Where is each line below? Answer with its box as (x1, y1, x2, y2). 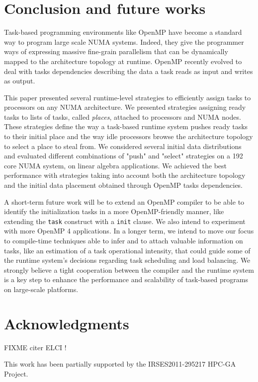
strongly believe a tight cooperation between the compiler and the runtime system (4, 264, 254, 275)
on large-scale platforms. (4, 284, 79, 295)
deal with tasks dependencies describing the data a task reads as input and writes (4, 66, 253, 76)
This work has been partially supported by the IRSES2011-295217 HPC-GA (4, 359, 236, 369)
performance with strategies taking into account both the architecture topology (4, 170, 246, 180)
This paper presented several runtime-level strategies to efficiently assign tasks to (4, 92, 251, 102)
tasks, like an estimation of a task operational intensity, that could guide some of (4, 245, 251, 255)
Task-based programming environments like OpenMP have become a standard (4, 27, 242, 37)
